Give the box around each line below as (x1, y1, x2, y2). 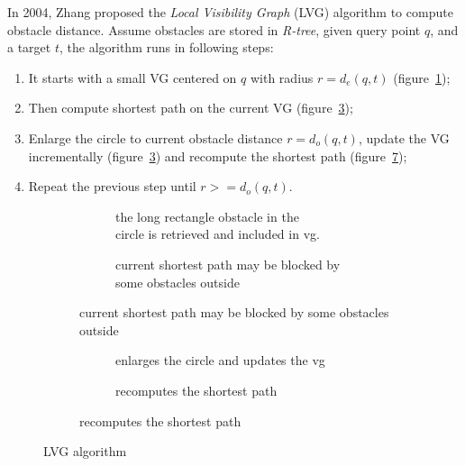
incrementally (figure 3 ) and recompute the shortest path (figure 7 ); (28, 146, 407, 165)
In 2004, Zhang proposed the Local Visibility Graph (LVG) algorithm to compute (7, 3, 453, 21)
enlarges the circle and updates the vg (115, 351, 325, 370)
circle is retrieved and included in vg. (115, 224, 320, 243)
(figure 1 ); (393, 68, 451, 87)
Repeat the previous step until (28, 177, 196, 196)
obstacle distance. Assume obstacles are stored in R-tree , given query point (7, 20, 421, 39)
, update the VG (358, 128, 450, 147)
